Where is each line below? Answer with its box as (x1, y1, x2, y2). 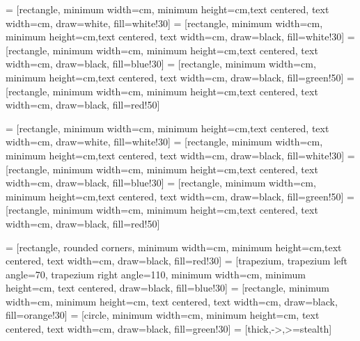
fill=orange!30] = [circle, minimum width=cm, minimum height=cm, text (6, 308, 320, 322)
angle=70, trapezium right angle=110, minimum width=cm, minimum (6, 267, 306, 281)
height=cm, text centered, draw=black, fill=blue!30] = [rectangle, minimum (6, 280, 329, 295)
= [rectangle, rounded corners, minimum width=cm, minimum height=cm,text (6, 239, 342, 254)
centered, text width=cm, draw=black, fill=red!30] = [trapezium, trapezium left (6, 253, 348, 268)
